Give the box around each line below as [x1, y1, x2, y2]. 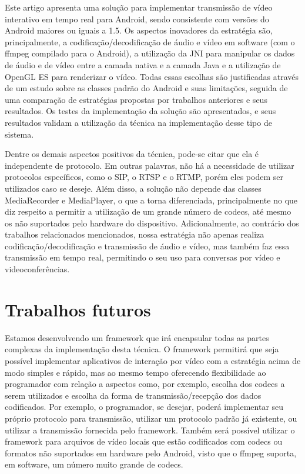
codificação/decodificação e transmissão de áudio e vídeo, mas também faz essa [5, 239, 290, 252]
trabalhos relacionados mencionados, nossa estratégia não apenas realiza [5, 228, 264, 241]
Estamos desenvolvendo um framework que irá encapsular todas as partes [5, 331, 269, 343]
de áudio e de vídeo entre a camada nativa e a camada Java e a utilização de [5, 58, 281, 71]
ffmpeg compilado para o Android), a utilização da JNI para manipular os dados [5, 47, 295, 59]
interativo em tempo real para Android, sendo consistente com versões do [5, 12, 269, 25]
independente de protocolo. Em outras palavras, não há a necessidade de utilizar [5, 159, 294, 171]
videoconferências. [5, 263, 70, 275]
